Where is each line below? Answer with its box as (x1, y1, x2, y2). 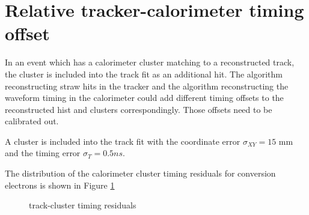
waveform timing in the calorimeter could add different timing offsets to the (5, 91, 284, 104)
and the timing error (5, 147, 81, 159)
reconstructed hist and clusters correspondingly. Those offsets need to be (5, 103, 272, 115)
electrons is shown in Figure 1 (5, 178, 115, 191)
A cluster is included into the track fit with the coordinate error (5, 135, 240, 147)
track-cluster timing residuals (29, 199, 136, 211)
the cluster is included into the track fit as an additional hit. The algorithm (5, 67, 283, 80)
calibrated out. (5, 115, 59, 127)
